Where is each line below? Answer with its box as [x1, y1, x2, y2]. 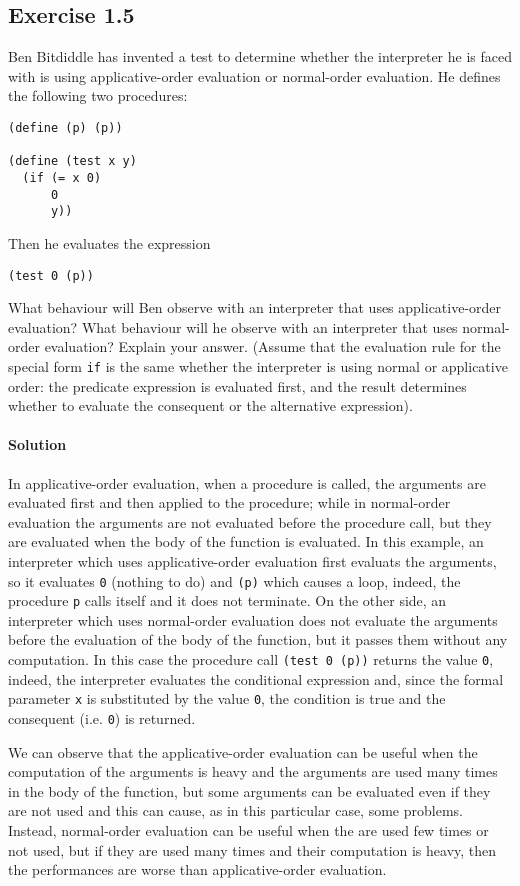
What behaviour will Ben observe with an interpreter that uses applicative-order [8, 297, 502, 318]
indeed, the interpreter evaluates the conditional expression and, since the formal [8, 668, 504, 689]
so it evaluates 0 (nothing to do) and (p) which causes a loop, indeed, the [8, 570, 461, 591]
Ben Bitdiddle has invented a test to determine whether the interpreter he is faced [8, 46, 512, 67]
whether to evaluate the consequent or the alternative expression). [8, 395, 413, 416]
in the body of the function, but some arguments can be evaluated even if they [8, 780, 491, 801]
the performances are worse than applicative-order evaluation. [8, 859, 387, 880]
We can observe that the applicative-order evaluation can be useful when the [8, 741, 478, 762]
